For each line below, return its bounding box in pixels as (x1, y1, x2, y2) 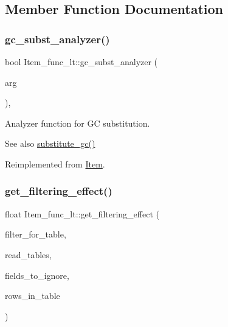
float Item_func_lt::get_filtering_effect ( (5, 207, 159, 220)
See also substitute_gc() (5, 137, 95, 150)
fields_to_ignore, (5, 269, 69, 281)
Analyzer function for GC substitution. (5, 116, 150, 129)
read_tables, (5, 248, 52, 261)
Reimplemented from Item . (5, 157, 105, 170)
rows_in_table (5, 289, 60, 302)
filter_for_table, (5, 228, 66, 241)
